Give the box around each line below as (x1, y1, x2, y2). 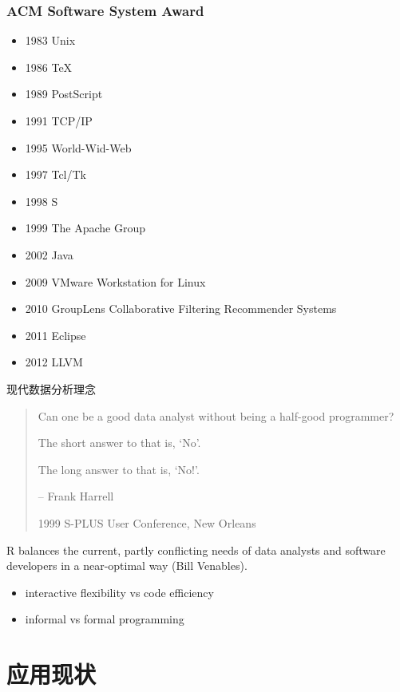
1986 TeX (25, 58, 73, 75)
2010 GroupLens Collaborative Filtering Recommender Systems (25, 300, 337, 317)
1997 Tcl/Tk (25, 166, 87, 183)
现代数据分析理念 (6, 380, 96, 397)
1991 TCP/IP (25, 113, 93, 129)
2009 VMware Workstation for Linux (25, 273, 206, 290)
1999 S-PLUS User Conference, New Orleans (38, 514, 256, 531)
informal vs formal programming (25, 611, 184, 627)
